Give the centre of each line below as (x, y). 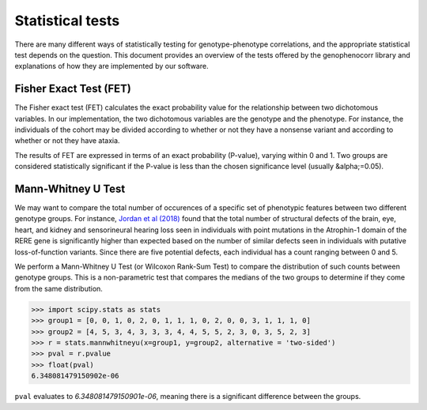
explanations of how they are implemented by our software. (111, 66)
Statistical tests (67, 21)
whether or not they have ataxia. (67, 141)
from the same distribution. (59, 288)
